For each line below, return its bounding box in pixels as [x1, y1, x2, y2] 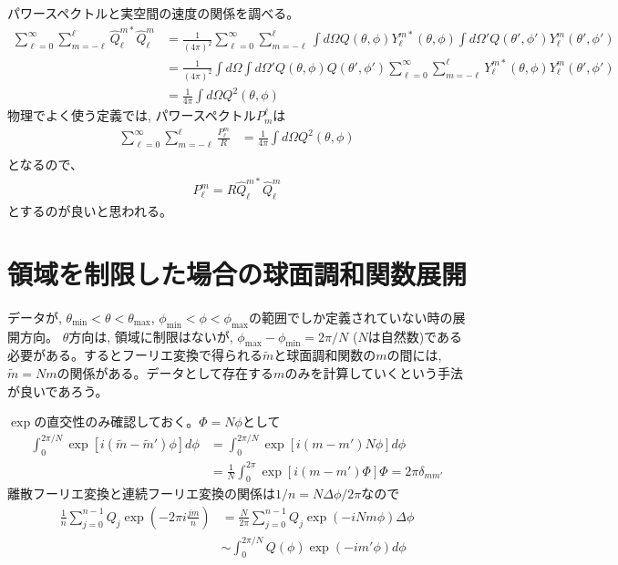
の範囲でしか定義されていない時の [248, 307, 453, 326]
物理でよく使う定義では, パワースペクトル [7, 106, 256, 125]
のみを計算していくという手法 [284, 363, 463, 382]
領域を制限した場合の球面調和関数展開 [7, 254, 468, 292]
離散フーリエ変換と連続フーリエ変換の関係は [7, 484, 275, 503]
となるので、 [7, 154, 84, 173]
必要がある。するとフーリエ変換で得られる [7, 345, 263, 365]
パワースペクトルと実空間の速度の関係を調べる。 [7, 4, 300, 22]
